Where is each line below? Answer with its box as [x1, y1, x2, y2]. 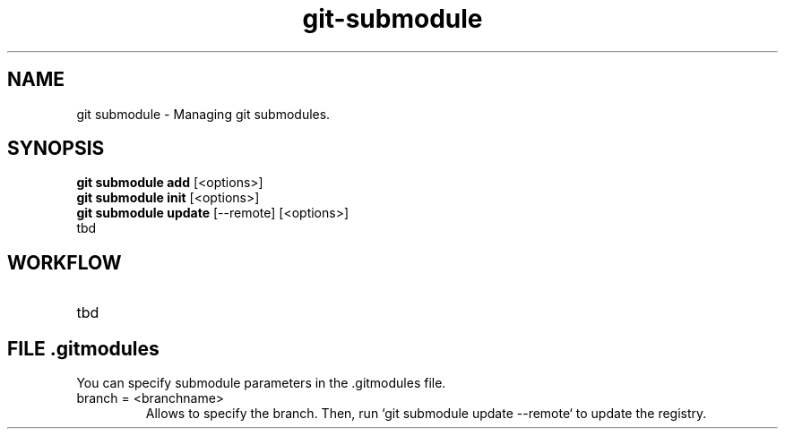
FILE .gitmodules [7, 337, 160, 360]
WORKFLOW [7, 251, 122, 274]
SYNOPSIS [7, 137, 105, 160]
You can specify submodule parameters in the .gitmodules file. [76, 375, 446, 391]
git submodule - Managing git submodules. [76, 106, 331, 122]
